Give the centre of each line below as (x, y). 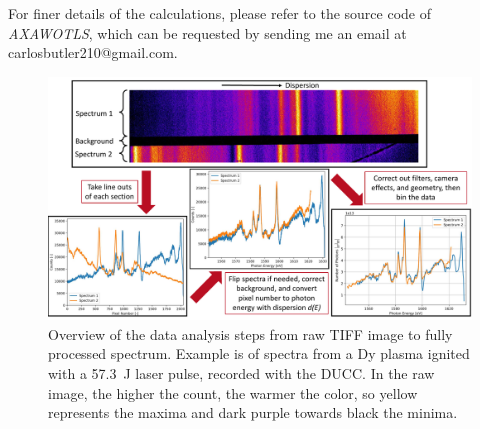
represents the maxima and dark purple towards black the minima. (253, 412)
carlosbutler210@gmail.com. (93, 52)
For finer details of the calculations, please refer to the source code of (220, 13)
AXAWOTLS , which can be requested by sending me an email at (207, 32)
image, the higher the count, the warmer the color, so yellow (233, 392)
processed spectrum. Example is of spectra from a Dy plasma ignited (259, 353)
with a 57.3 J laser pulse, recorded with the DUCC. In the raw (241, 373)
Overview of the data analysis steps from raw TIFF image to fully (250, 333)
